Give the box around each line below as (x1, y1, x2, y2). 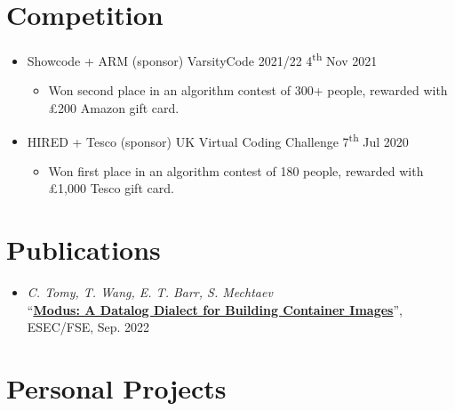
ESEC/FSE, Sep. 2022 (27, 318, 150, 336)
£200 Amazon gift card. (48, 98, 180, 117)
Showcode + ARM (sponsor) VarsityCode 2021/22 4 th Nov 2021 (27, 49, 378, 69)
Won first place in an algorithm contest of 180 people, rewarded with (48, 161, 424, 180)
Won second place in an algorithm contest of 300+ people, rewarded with (48, 81, 448, 100)
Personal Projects (6, 370, 227, 407)
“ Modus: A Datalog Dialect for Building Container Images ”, (27, 300, 403, 318)
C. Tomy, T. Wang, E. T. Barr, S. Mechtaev (27, 283, 273, 302)
